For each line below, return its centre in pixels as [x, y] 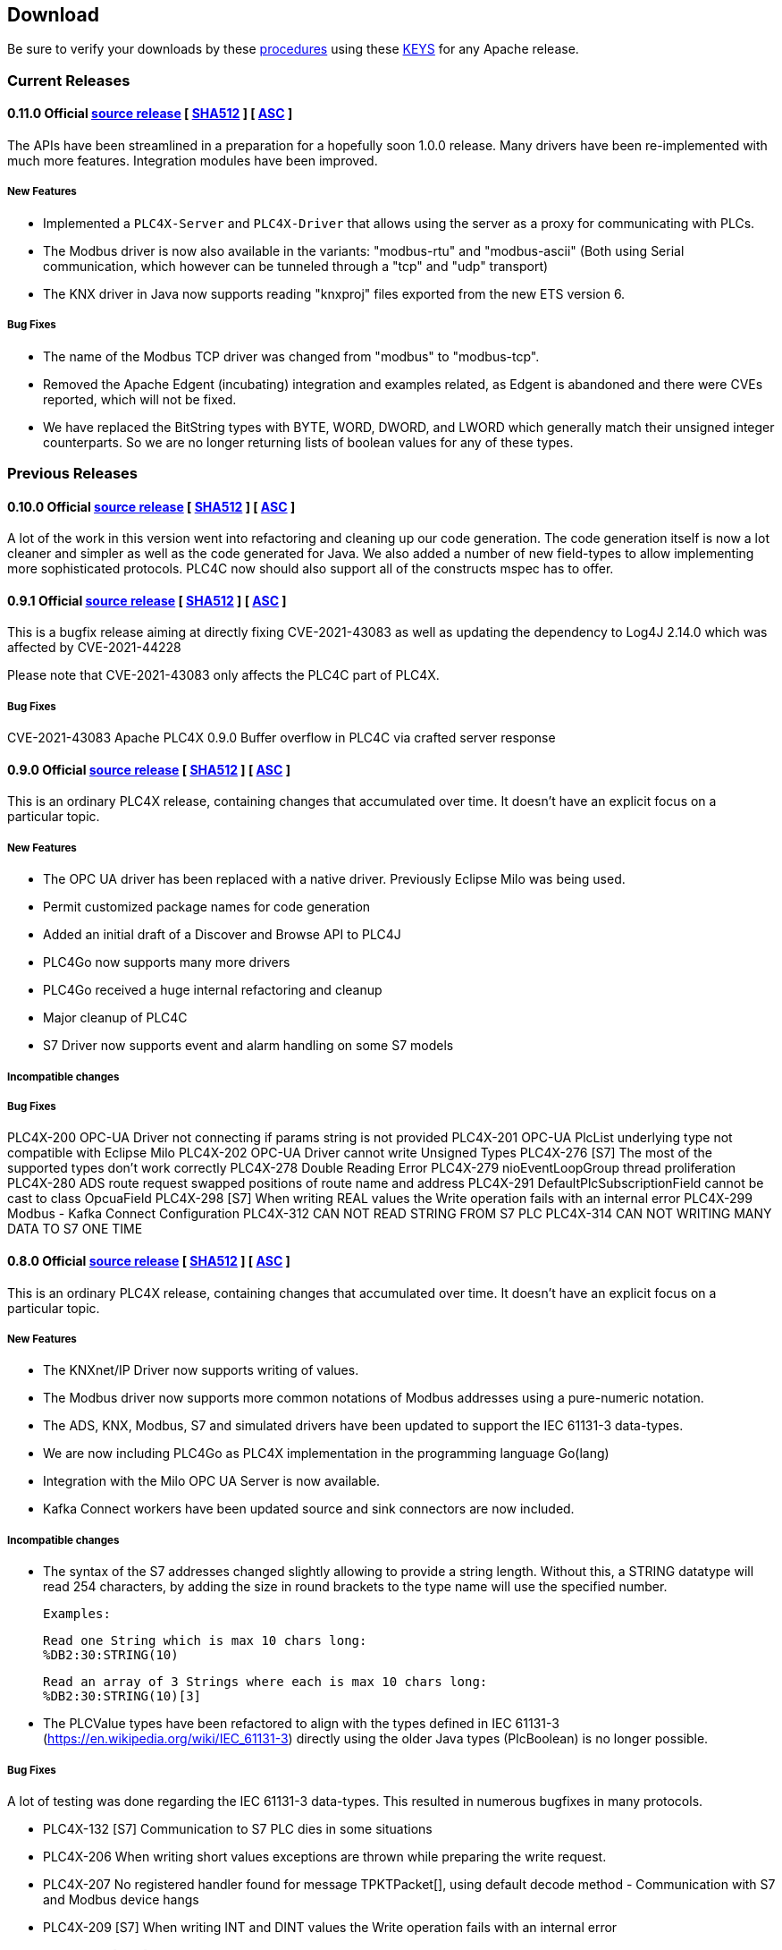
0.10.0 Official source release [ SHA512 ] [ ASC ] [151, 506]
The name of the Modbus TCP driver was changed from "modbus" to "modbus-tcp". [291, 356]
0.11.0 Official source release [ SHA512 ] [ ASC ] [150, 114]
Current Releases [69, 80]
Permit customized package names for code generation [207, 907]
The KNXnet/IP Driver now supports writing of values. [201, 1370]
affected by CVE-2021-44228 [94, 648]
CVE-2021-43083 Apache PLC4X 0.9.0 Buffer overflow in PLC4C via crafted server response [282, 738]
